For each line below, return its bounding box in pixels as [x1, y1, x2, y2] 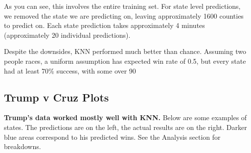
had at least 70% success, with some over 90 [4, 65, 136, 76]
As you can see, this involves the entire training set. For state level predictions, [4, 1, 241, 11]
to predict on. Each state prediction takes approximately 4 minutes [4, 20, 205, 30]
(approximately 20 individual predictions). [4, 29, 131, 40]
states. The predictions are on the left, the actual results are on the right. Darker [4, 122, 247, 132]
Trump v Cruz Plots [4, 89, 109, 104]
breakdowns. [4, 141, 41, 152]
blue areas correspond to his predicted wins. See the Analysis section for [4, 131, 221, 142]
